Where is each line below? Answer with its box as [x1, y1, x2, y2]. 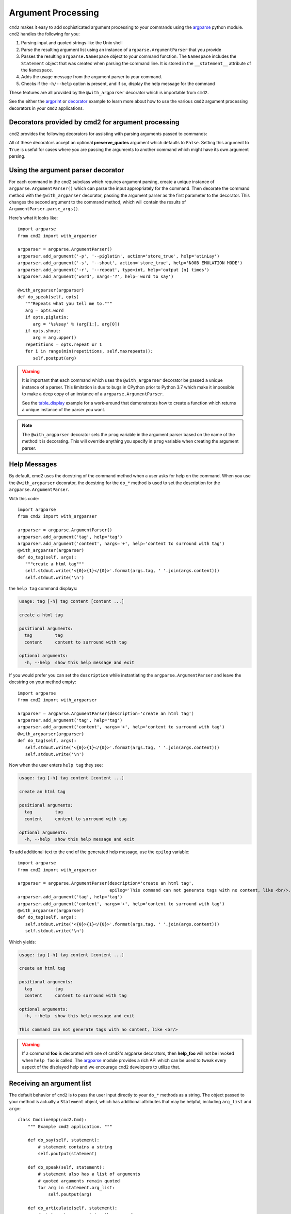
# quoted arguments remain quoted [38, 1178, 120, 1183]
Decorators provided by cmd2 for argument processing [9, 118, 179, 126]
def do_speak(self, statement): [27, 1164, 105, 1170]
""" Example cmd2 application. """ [27, 1124, 113, 1129]
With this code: [9, 495, 39, 501]
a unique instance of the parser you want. [22, 406, 106, 412]
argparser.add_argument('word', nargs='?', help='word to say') [17, 273, 174, 279]
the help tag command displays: [9, 586, 78, 591]
